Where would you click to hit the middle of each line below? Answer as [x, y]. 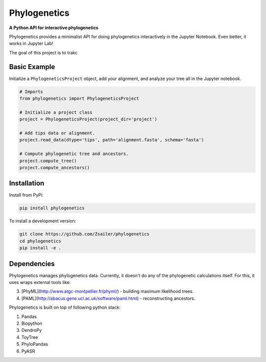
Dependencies [32, 263]
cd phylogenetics [40, 241]
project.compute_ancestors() [55, 167]
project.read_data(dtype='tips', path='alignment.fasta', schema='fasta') [112, 140]
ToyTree [30, 337]
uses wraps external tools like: [40, 282]
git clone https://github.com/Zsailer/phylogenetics [84, 234]
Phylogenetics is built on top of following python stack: [65, 307]
